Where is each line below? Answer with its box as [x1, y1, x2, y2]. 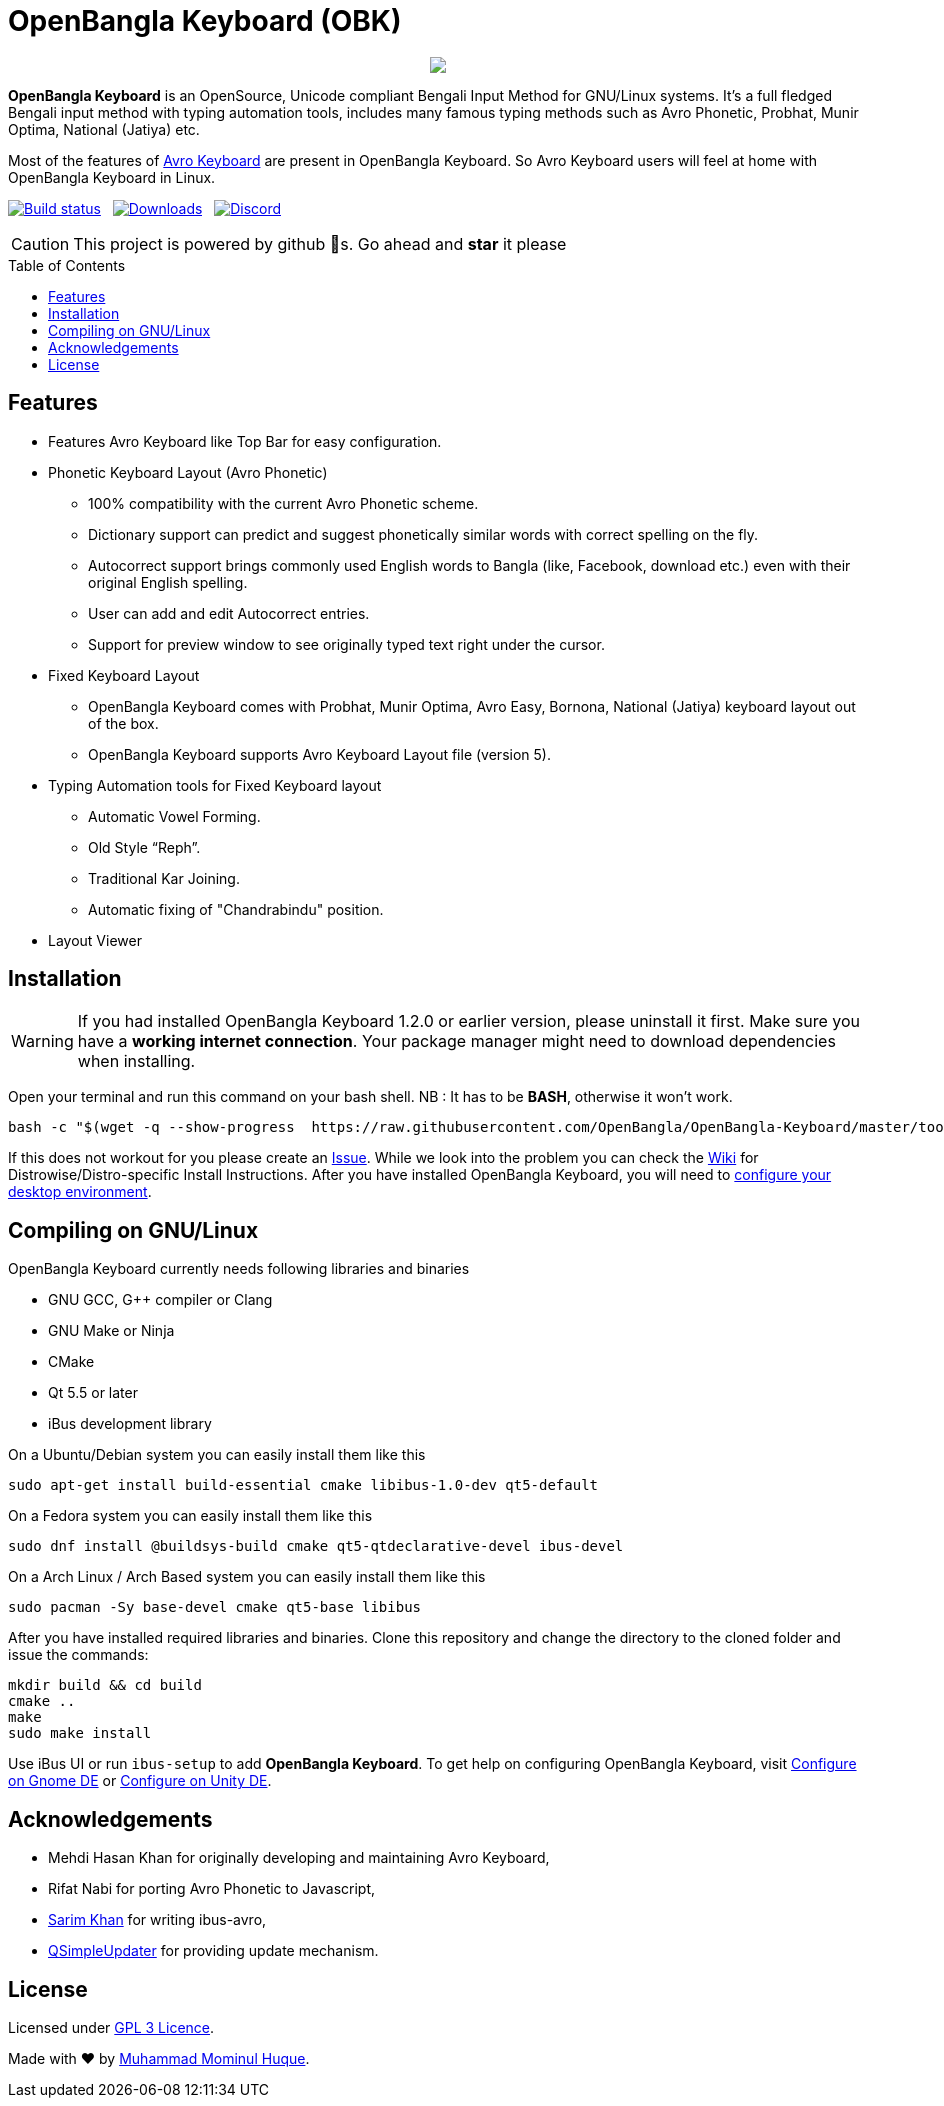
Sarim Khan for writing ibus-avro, [48, 1911, 267, 1929]
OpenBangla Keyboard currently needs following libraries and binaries [8, 1260, 470, 1278]
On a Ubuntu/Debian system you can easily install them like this [8, 1446, 426, 1464]
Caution [11, 233, 70, 254]
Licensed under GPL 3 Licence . [8, 2018, 215, 2036]
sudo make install [8, 1725, 152, 1742]
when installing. [77, 1051, 196, 1072]
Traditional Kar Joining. [88, 869, 240, 887]
